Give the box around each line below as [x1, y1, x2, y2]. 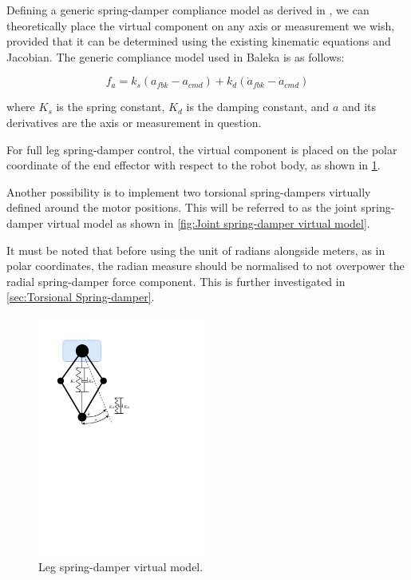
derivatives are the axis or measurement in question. [6, 113, 262, 130]
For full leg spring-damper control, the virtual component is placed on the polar [6, 141, 397, 157]
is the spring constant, [56, 98, 165, 115]
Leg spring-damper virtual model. [38, 558, 204, 575]
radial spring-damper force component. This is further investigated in [6, 272, 346, 289]
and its [342, 98, 377, 115]
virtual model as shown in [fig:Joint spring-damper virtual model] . [46, 214, 370, 231]
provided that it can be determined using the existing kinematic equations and [6, 33, 391, 50]
